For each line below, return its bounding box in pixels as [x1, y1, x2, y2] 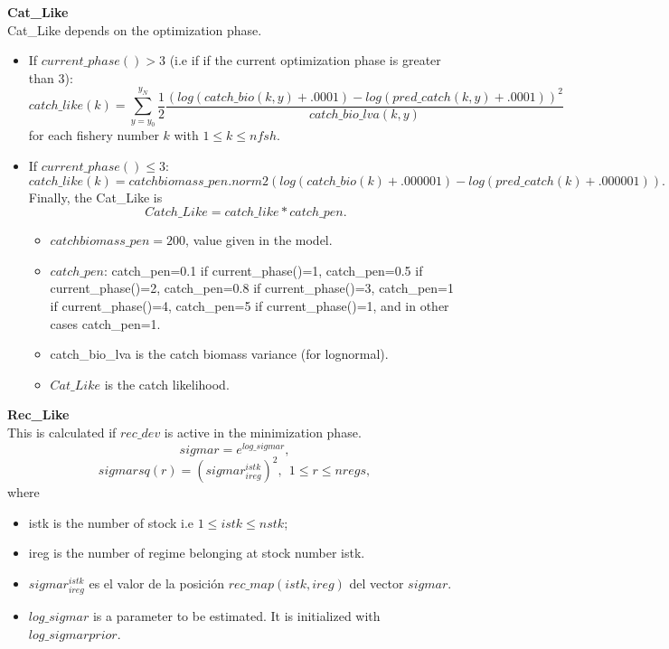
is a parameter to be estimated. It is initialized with [92, 607, 381, 625]
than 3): [28, 68, 73, 87]
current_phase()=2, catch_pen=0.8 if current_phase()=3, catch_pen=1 [50, 278, 454, 297]
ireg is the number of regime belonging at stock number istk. [28, 543, 365, 562]
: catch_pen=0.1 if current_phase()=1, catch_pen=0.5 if [103, 260, 423, 279]
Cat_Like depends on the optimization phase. [7, 20, 262, 39]
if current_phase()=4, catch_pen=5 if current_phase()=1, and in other [50, 296, 449, 315]
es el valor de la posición [89, 573, 224, 592]
